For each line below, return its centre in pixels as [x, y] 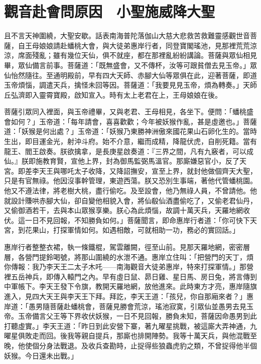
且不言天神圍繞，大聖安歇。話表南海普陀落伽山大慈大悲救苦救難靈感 [116, 35]
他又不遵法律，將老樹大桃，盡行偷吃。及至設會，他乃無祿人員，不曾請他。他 [130, 191]
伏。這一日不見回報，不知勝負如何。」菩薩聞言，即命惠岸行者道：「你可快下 [127, 220]
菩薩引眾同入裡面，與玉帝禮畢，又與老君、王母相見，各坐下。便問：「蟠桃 [125, 112]
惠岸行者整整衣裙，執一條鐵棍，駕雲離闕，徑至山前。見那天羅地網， [116, 247]
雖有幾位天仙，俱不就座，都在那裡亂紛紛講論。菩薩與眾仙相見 [155, 55]
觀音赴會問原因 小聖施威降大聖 [110, 11]
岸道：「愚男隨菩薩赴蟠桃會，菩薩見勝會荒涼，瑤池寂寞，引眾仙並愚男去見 [125, 306]
